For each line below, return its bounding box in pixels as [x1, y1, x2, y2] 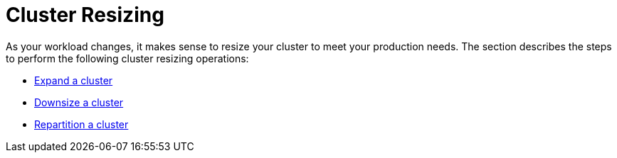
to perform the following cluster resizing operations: [6, 52, 249, 64]
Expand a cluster [34, 74, 113, 86]
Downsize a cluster [34, 96, 124, 108]
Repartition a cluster [34, 118, 129, 130]
